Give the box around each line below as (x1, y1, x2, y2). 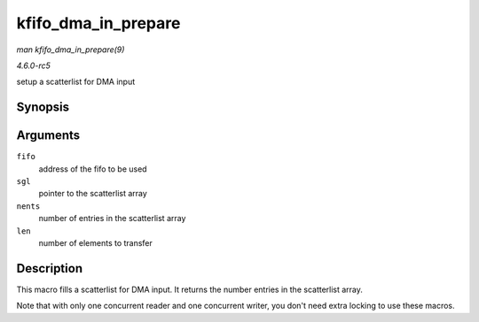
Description (16, 261, 83, 276)
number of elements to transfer (38, 237, 153, 248)
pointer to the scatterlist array (38, 188, 148, 199)
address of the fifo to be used (38, 164, 147, 174)
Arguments (16, 128, 81, 143)
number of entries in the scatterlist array (38, 213, 186, 224)
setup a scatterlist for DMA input (16, 76, 136, 88)
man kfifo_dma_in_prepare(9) (16, 44, 125, 55)
